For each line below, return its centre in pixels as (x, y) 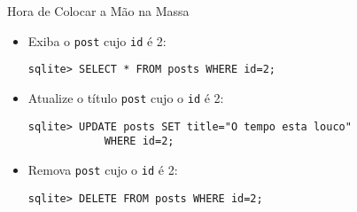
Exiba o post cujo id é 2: (97, 40)
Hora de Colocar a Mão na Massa (98, 11)
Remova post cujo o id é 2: (103, 169)
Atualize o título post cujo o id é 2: (126, 97)
